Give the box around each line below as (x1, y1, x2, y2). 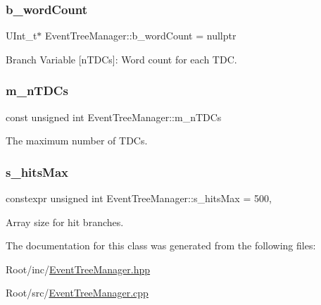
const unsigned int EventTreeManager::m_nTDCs (6, 109, 222, 124)
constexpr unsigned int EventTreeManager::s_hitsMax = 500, (6, 191, 272, 206)
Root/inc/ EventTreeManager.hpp (6, 261, 151, 276)
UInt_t (6, 28, 37, 43)
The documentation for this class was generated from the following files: (6, 238, 316, 253)
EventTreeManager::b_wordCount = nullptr (45, 28, 237, 43)
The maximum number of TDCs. (6, 133, 148, 148)
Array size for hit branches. (6, 214, 124, 229)
